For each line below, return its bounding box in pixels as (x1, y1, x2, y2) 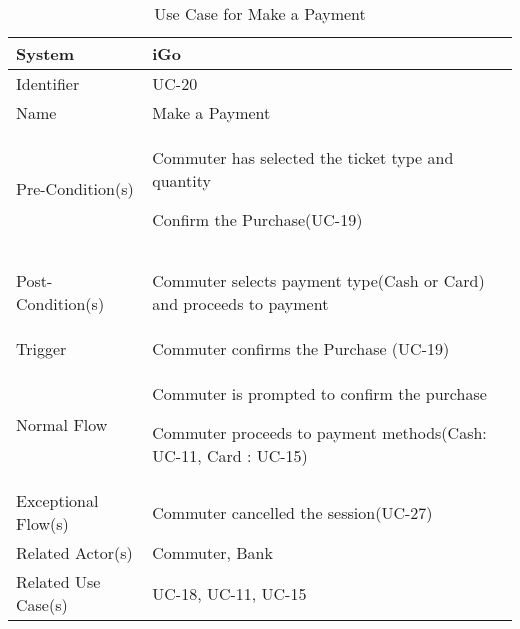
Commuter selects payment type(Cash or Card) (152, 269, 485, 292)
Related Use (16, 570, 101, 593)
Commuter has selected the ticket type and (152, 146, 454, 169)
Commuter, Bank (152, 541, 273, 564)
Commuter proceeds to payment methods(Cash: (152, 421, 487, 444)
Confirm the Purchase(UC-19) (152, 208, 363, 231)
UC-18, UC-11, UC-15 (152, 581, 307, 605)
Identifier (16, 72, 80, 95)
